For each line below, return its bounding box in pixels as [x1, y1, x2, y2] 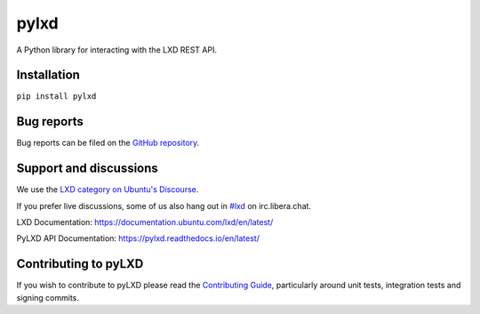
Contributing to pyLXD [16, 256, 144, 271]
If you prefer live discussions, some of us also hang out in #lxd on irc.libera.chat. [16, 200, 311, 211]
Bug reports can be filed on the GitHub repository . [16, 138, 200, 149]
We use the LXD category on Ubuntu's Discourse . [16, 184, 199, 195]
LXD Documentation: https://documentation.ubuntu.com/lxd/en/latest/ [16, 217, 274, 228]
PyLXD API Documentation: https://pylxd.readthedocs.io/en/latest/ [16, 233, 260, 244]
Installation [16, 68, 80, 83]
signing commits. [16, 292, 79, 302]
